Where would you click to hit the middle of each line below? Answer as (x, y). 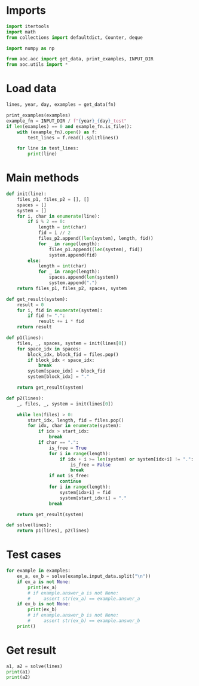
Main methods (43, 178)
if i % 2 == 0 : (47, 222)
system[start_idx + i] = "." (93, 498)
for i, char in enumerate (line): (59, 216)
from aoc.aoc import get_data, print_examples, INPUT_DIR (80, 59)
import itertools (28, 26)
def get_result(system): (37, 299)
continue (71, 481)
